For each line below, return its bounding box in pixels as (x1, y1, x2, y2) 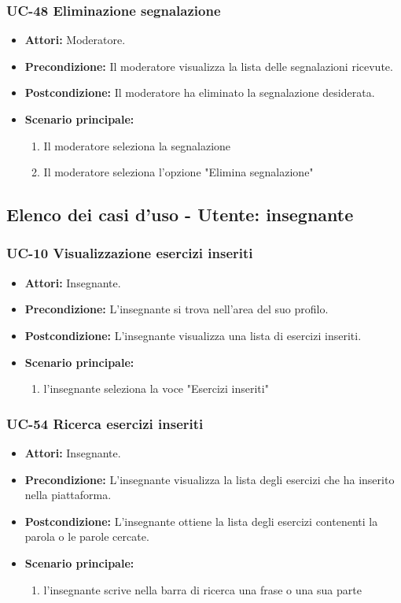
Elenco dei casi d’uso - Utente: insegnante (6, 202, 354, 227)
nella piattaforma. (24, 486, 112, 503)
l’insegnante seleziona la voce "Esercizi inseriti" (43, 380, 269, 397)
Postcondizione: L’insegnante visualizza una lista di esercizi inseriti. (24, 327, 362, 343)
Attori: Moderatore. (24, 31, 126, 48)
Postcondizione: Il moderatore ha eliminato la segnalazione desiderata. (24, 84, 375, 101)
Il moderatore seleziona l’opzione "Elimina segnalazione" (43, 164, 314, 180)
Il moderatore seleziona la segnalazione (43, 137, 231, 154)
